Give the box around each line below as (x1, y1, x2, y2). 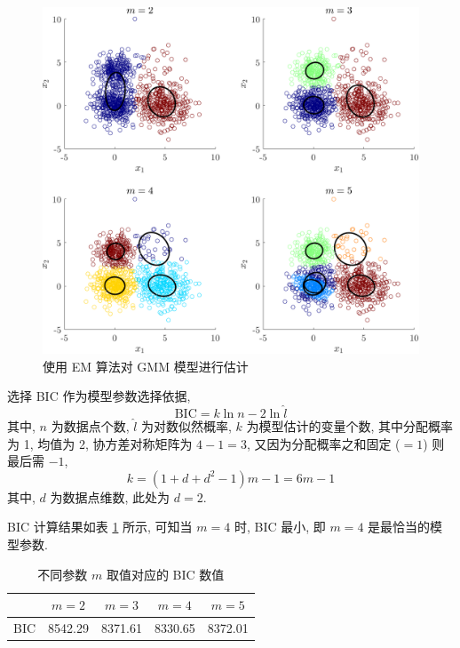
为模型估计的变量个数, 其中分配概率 (246, 417, 454, 436)
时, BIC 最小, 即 (234, 517, 326, 536)
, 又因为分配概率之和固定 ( (246, 434, 401, 452)
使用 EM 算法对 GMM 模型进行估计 (43, 356, 249, 375)
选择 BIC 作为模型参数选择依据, (7, 387, 191, 405)
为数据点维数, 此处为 (50, 487, 171, 506)
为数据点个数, (51, 417, 130, 436)
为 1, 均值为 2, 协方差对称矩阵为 (7, 434, 193, 452)
